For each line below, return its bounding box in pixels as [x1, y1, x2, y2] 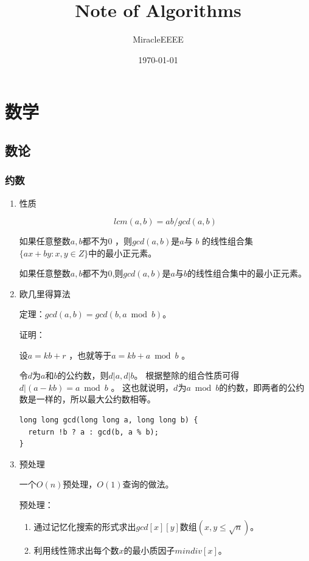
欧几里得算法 [19, 287, 71, 300]
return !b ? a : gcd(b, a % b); [28, 427, 159, 436]
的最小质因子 [123, 543, 175, 556]
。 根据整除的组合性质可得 [134, 369, 240, 382]
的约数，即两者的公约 [219, 380, 305, 393]
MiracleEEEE [133, 33, 184, 46]
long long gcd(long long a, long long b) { [19, 416, 198, 425]
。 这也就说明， [111, 380, 174, 393]
